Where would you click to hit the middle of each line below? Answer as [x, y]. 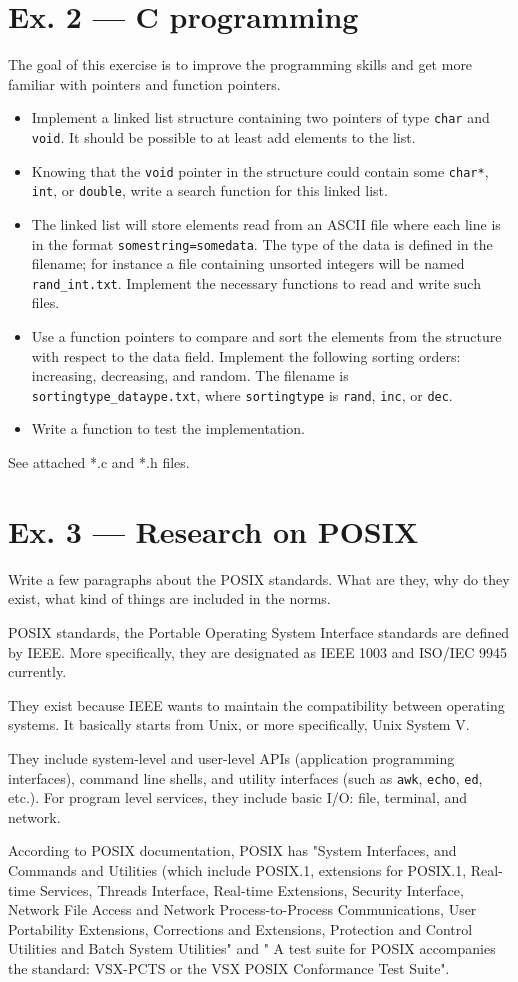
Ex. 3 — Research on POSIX [213, 530]
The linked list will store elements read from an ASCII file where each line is [266, 223]
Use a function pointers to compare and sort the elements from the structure [266, 336]
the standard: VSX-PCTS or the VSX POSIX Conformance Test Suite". [229, 967]
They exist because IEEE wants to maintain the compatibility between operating [256, 704]
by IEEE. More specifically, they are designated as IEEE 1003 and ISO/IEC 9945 [258, 651]
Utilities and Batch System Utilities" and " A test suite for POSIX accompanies [252, 948]
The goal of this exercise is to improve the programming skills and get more [240, 64]
